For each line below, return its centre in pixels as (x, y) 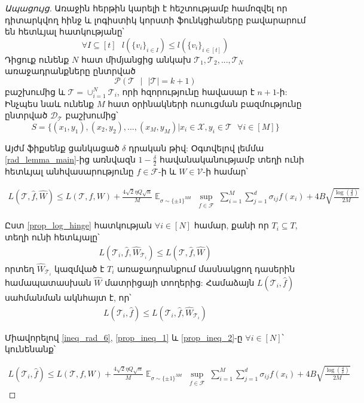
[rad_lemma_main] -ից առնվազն (70, 159)
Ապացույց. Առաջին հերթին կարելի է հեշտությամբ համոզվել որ (146, 8)
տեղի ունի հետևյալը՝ (52, 237)
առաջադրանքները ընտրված (71, 71)
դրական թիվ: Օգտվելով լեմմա (196, 147)
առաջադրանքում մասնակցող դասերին (206, 268)
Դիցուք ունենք (37, 59)
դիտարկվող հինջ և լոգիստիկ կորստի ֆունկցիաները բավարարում (155, 19)
